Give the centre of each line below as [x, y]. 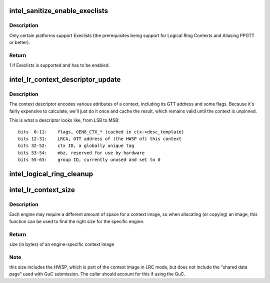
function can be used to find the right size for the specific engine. [77, 221]
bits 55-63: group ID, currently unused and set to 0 [89, 160]
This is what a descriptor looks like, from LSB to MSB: [64, 120]
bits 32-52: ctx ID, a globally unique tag [76, 146]
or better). [19, 42]
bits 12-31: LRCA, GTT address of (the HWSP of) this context [100, 139]
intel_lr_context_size [42, 190]
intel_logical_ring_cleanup [51, 174]
